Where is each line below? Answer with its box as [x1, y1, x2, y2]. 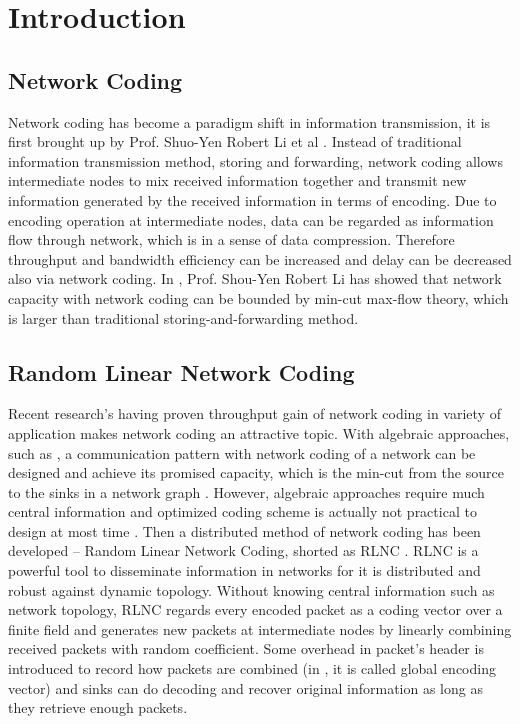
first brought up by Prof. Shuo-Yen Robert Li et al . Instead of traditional [8, 131, 462, 152]
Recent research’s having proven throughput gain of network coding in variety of [8, 403, 501, 424]
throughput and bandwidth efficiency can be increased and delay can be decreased [8, 248, 512, 269]
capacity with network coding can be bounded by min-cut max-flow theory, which [8, 287, 509, 308]
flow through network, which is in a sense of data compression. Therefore [8, 229, 455, 250]
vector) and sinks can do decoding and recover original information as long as [8, 677, 483, 698]
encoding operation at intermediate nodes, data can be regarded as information [8, 209, 494, 230]
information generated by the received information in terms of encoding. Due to [8, 189, 497, 210]
